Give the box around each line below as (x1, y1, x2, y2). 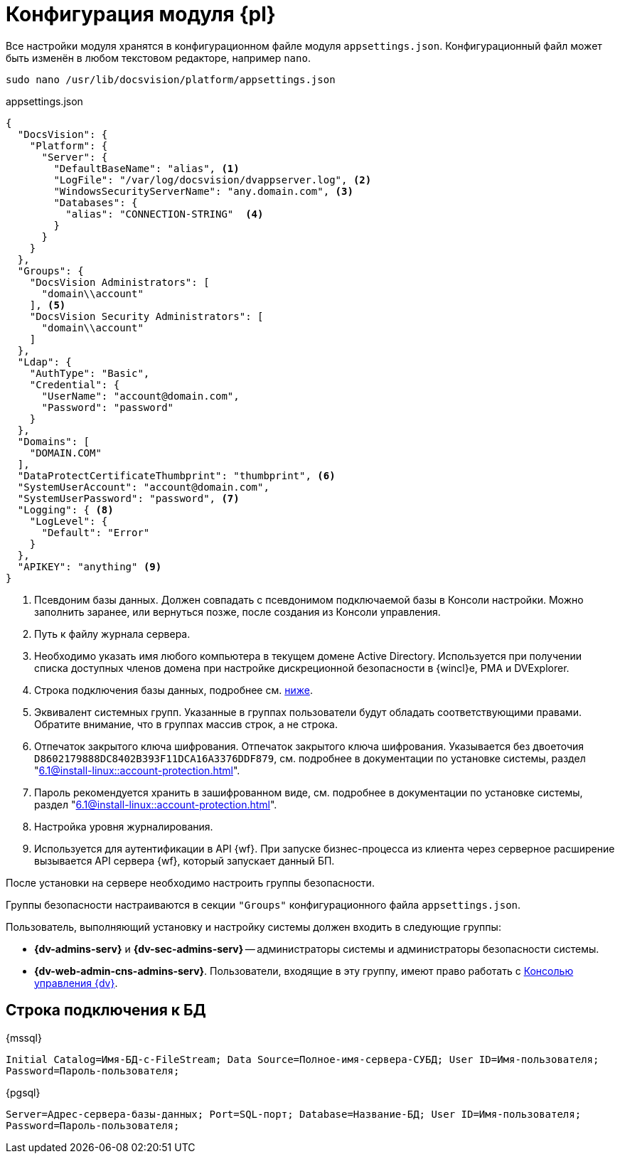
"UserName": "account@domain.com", (41, 390, 240, 402)
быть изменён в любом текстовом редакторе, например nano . (6, 51, 311, 64)
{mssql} (6, 1031, 42, 1044)
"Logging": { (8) (17, 503, 114, 516)
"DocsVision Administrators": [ (29, 276, 210, 288)
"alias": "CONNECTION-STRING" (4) (65, 208, 264, 220)
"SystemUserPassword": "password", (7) (17, 492, 240, 504)
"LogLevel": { (29, 515, 108, 527)
